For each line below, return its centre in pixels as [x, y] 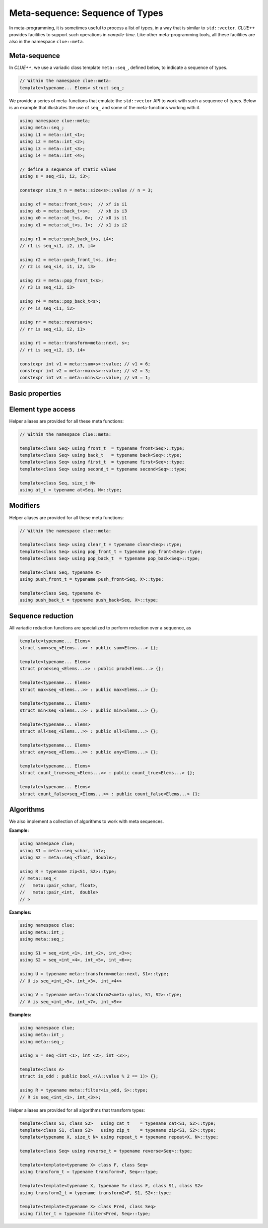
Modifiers [25, 506]
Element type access [42, 409]
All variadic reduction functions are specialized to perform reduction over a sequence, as [100, 627]
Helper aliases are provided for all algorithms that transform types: [77, 1110]
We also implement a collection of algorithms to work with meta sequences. [87, 821]
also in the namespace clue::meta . [47, 42]
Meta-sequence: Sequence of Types [86, 13]
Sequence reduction [41, 616]
